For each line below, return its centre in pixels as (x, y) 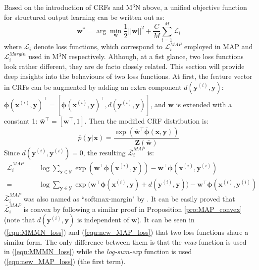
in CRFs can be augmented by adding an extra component (93, 87)
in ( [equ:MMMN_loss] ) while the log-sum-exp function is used (98, 251)
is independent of (103, 220)
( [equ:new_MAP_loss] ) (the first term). (65, 261)
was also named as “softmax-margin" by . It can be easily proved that (129, 198)
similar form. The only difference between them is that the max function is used (125, 241)
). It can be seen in (166, 220)
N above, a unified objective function (191, 7)
